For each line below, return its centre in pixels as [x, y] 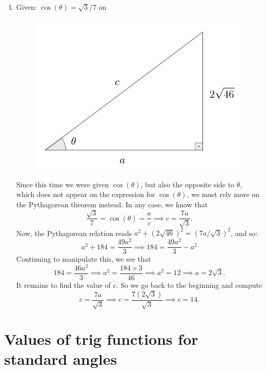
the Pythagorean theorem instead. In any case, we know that [112, 204]
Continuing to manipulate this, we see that [84, 259]
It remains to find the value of [63, 285]
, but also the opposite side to [188, 184]
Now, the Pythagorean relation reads [74, 233]
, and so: [244, 233]
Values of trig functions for [101, 339]
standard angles [61, 359]
